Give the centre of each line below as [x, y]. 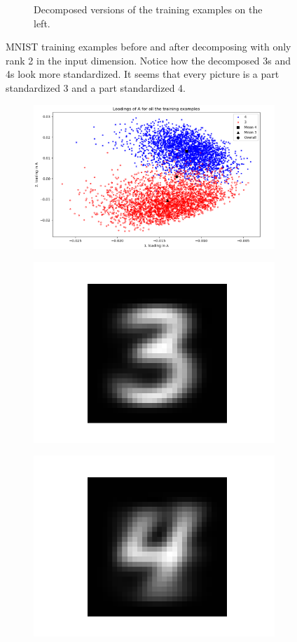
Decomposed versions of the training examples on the [148, 9]
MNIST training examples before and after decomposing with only [148, 47]
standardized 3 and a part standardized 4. [96, 87]
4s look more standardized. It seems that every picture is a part [143, 74]
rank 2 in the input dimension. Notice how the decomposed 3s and [148, 60]
